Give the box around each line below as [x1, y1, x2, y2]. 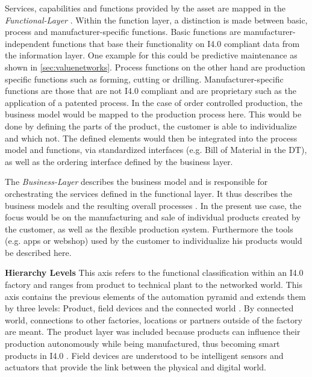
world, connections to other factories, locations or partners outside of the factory [5, 313, 302, 326]
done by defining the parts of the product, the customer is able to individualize [5, 119, 297, 132]
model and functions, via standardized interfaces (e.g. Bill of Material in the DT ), [5, 143, 307, 156]
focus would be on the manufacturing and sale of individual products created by [5, 211, 301, 223]
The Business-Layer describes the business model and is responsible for [5, 175, 268, 188]
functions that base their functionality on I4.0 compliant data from [52, 37, 300, 49]
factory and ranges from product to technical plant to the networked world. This [5, 278, 302, 291]
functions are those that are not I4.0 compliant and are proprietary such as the [5, 84, 296, 97]
